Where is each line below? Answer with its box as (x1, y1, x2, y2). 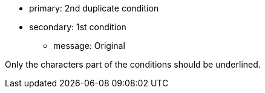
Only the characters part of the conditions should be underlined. (5, 59, 261, 69)
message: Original (53, 40, 125, 51)
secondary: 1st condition (29, 22, 126, 32)
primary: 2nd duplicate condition (29, 3, 159, 13)
